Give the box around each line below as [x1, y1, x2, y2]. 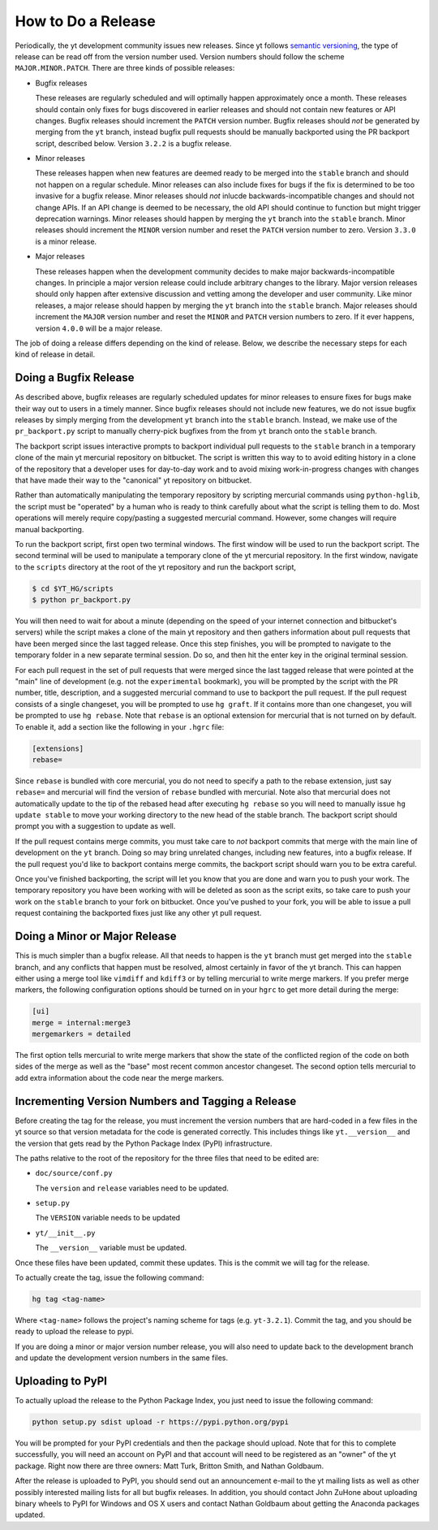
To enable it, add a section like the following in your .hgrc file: [15, 722, 225, 731]
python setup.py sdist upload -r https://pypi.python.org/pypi [32, 1418, 290, 1427]
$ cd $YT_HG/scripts [32, 583, 114, 593]
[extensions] [32, 743, 84, 753]
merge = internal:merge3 [32, 1018, 131, 1027]
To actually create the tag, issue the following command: [15, 1272, 204, 1283]
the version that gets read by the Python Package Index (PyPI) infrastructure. [15, 1138, 273, 1148]
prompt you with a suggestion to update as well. [15, 821, 176, 831]
